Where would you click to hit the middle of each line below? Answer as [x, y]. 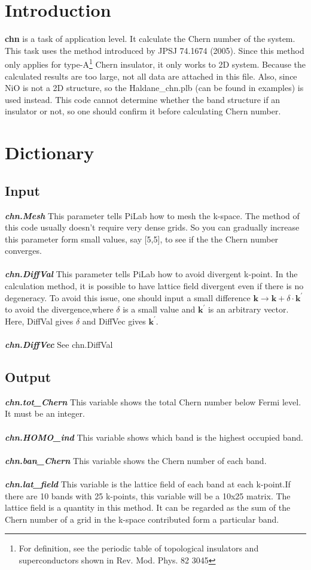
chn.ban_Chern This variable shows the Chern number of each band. [136, 460]
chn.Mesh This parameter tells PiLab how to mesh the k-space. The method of [152, 215]
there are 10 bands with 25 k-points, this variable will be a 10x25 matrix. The [148, 495]
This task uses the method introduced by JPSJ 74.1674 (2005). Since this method [155, 50]
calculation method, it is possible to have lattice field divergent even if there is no [154, 286]
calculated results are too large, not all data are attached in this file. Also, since [151, 76]
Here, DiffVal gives [39, 321]
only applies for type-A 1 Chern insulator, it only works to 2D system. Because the [155, 63]
